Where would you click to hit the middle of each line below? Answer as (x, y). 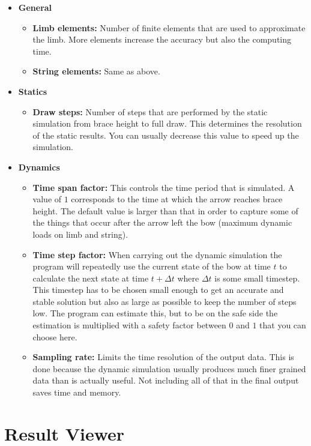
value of (47, 199)
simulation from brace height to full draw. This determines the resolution (167, 123)
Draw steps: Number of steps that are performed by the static (150, 111)
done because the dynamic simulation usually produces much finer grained (169, 368)
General (35, 7)
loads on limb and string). (80, 234)
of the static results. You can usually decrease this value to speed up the (166, 135)
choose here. (55, 336)
